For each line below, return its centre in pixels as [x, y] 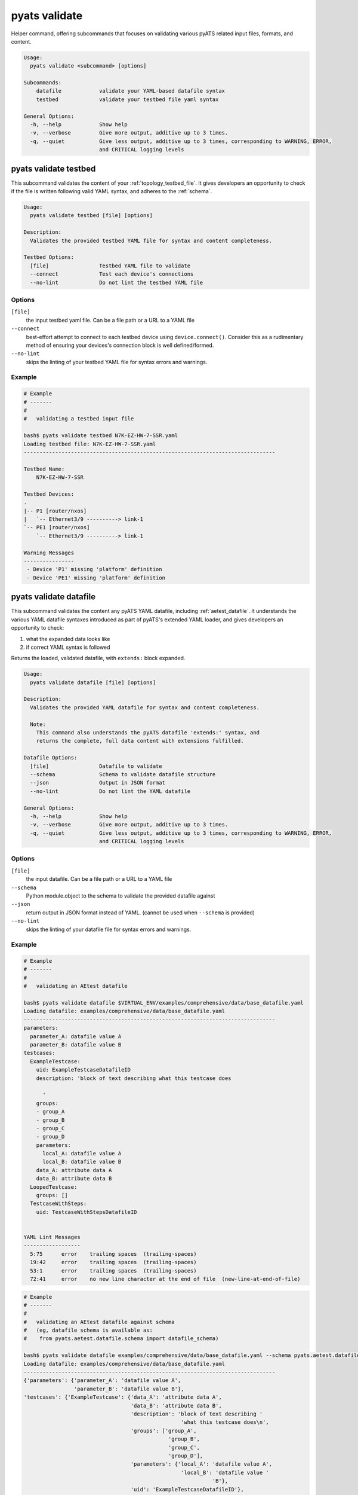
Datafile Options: [50, 758]
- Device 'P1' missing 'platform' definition [95, 569]
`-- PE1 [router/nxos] [57, 527]
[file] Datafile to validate [96, 766]
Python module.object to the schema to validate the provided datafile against [121, 896]
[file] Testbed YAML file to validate [110, 266]
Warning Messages [49, 553]
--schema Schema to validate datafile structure [123, 774]
